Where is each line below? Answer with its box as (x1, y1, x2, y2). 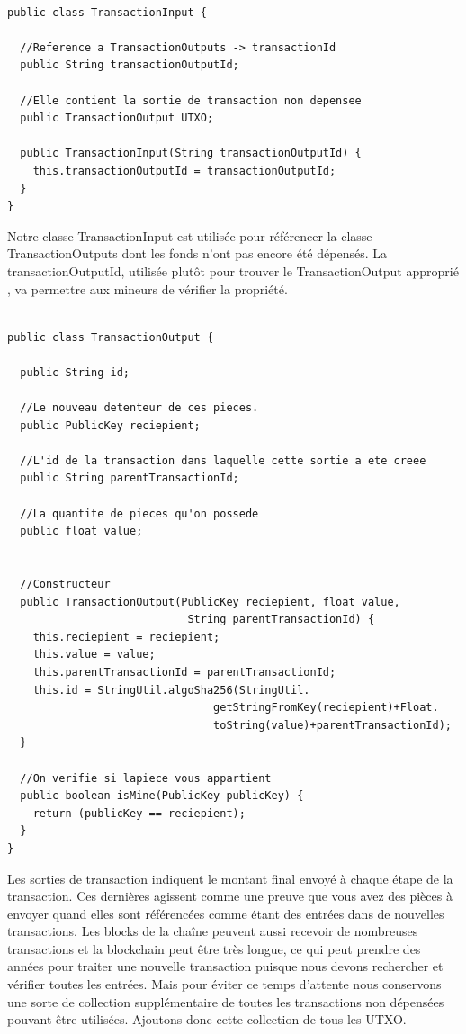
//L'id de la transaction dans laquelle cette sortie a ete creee (20, 454, 426, 467)
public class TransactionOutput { (7, 330, 214, 344)
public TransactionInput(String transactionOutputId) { (20, 147, 362, 160)
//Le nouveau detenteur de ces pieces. (20, 401, 259, 415)
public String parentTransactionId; (20, 472, 239, 485)
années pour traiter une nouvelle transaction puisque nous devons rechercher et (7, 957, 444, 976)
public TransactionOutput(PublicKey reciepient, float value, (20, 595, 400, 608)
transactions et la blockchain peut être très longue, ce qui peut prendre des (7, 939, 421, 958)
